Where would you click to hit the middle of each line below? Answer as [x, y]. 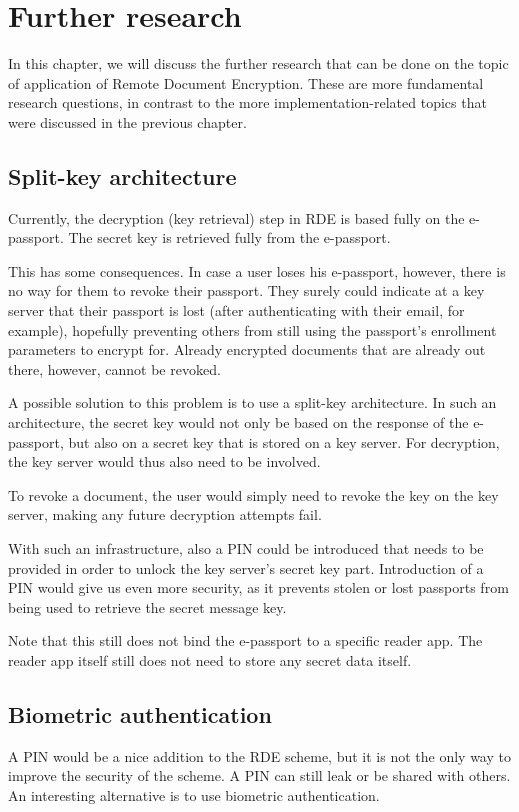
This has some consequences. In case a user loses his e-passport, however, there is [257, 270]
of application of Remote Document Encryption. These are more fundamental [246, 82]
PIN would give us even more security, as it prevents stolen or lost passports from [258, 587]
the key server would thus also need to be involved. [164, 461]
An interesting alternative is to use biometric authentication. [194, 794]
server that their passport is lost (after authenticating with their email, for [236, 310]
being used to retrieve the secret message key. [147, 606]
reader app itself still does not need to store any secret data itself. [210, 659]
